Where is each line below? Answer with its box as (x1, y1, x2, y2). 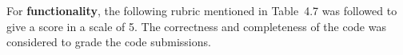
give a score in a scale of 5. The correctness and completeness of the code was (6, 18, 386, 34)
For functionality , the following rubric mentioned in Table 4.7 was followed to (6, 2, 397, 18)
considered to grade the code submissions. (6, 33, 211, 50)
